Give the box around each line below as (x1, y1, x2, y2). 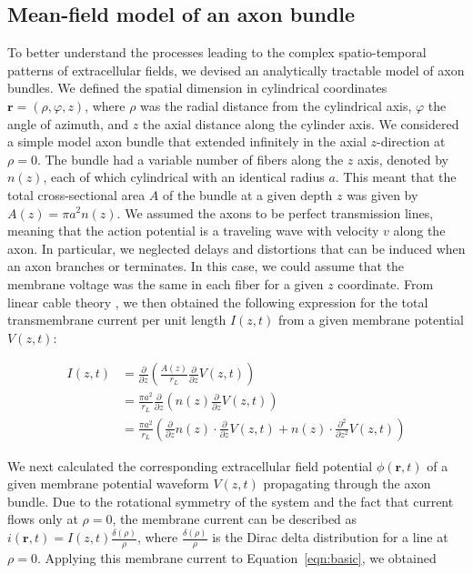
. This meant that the (335, 167, 457, 186)
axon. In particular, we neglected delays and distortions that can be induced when (7, 238, 466, 257)
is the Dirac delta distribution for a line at (212, 528, 448, 547)
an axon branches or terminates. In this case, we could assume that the (7, 257, 405, 276)
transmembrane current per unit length (7, 310, 226, 329)
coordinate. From (337, 274, 434, 293)
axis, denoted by (357, 149, 449, 168)
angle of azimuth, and (7, 114, 129, 133)
